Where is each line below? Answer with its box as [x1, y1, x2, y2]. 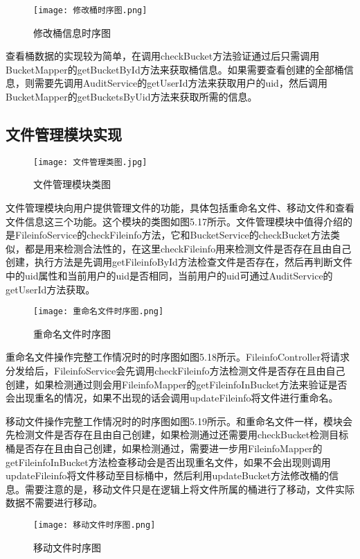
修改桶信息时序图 [33, 25, 111, 40]
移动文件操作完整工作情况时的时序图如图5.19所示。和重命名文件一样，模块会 [6, 413, 352, 428]
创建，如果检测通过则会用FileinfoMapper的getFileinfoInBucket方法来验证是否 [6, 377, 348, 391]
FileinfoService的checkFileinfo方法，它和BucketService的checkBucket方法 [15, 227, 331, 242]
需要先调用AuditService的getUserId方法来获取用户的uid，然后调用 [34, 76, 327, 90]
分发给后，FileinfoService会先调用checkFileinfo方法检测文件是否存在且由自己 [6, 363, 345, 378]
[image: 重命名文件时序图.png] [33, 307, 164, 317]
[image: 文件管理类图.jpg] [33, 157, 147, 167]
